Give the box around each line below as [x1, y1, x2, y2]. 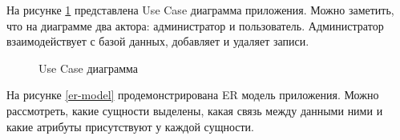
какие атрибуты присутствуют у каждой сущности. [6, 118, 254, 134]
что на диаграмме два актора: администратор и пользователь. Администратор [6, 17, 384, 34]
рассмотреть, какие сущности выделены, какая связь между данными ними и [6, 102, 383, 118]
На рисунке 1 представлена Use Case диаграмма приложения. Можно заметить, [6, 2, 394, 18]
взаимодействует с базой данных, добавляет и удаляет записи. [6, 33, 309, 50]
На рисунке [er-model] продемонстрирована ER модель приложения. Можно [6, 86, 379, 103]
